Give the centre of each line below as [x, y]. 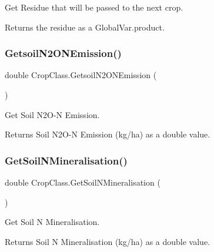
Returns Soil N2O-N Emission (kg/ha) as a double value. [108, 134]
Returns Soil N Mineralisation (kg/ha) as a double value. [107, 241]
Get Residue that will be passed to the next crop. [94, 7]
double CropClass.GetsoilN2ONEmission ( [81, 75]
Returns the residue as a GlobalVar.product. [85, 27]
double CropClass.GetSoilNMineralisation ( [83, 182]
